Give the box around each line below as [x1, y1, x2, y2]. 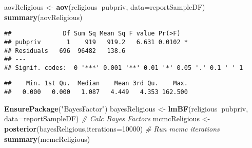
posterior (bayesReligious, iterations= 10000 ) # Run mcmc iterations [4, 123, 220, 134]
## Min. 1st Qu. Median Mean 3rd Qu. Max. [4, 80, 188, 87]
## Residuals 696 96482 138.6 [4, 47, 126, 54]
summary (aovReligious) [4, 11, 83, 22]
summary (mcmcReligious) [4, 133, 90, 144]
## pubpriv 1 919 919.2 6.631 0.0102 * [4, 38, 188, 46]
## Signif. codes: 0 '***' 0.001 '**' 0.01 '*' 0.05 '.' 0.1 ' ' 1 [4, 64, 243, 71]
